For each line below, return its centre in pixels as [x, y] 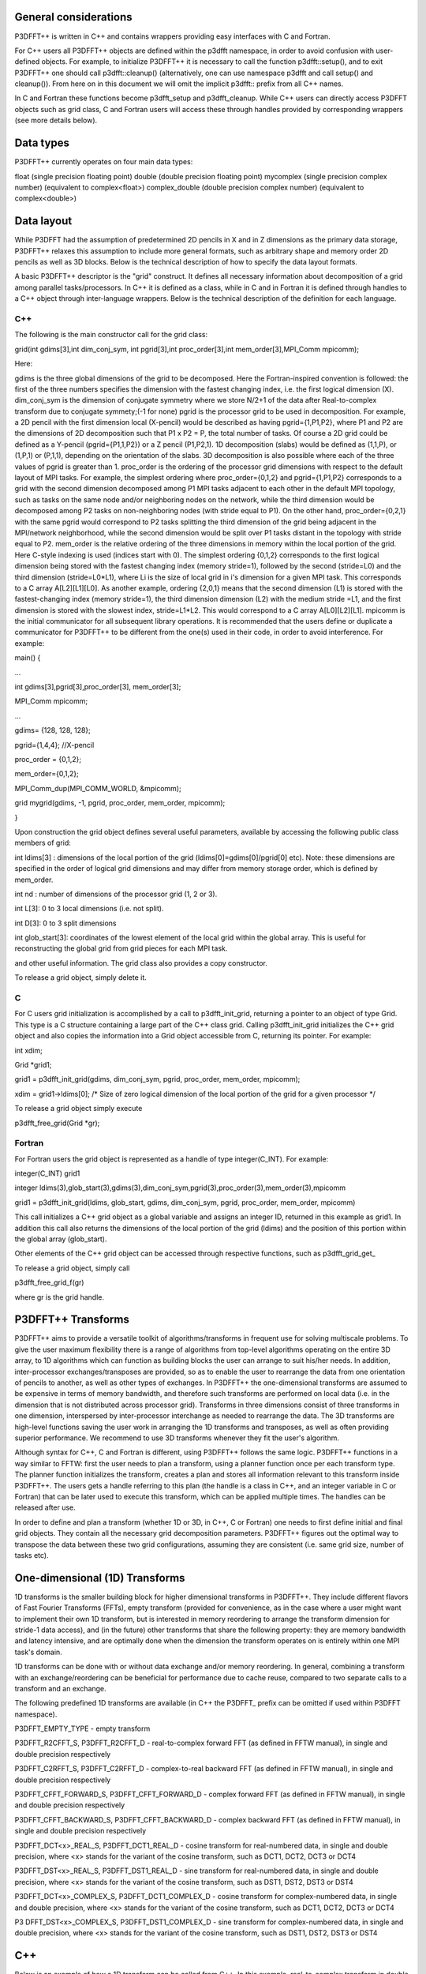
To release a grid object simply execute [78, 1109]
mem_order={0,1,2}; [47, 774]
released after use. [45, 1507]
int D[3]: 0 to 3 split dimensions [66, 923]
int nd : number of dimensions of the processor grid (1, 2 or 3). [116, 894]
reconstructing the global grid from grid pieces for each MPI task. [121, 948]
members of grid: [43, 843]
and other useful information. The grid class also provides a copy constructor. [141, 963]
